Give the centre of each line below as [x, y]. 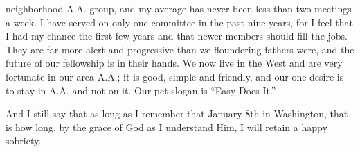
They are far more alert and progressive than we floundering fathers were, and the [180, 49]
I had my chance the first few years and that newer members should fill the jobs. [177, 36]
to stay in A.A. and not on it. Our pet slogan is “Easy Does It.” [141, 90]
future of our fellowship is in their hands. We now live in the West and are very [174, 63]
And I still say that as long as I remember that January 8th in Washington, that [177, 113]
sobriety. [24, 141]
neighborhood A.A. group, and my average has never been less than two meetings [179, 8]
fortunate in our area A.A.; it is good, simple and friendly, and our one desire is [175, 76]
